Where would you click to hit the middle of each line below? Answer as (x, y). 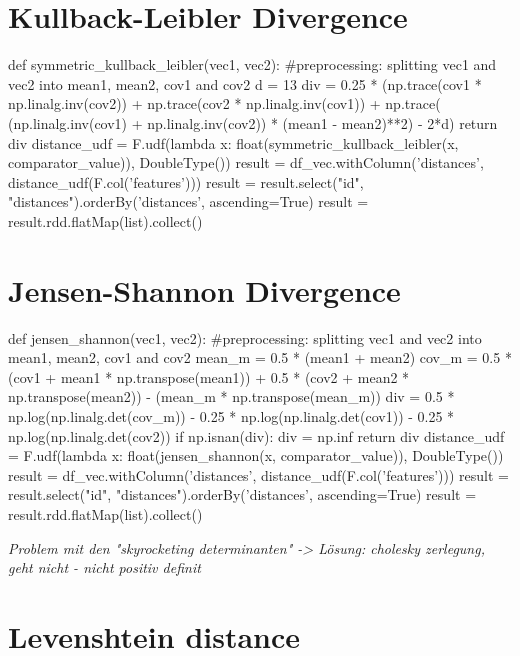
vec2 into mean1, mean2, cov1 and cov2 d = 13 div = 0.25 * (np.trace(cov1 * (245, 83)
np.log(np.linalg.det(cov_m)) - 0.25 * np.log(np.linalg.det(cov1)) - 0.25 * (231, 415)
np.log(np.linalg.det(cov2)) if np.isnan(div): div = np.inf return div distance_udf (256, 435)
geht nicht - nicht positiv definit (104, 567)
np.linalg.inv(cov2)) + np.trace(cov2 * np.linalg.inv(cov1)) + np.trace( (224, 103)
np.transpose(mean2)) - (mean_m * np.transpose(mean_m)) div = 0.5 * (231, 396)
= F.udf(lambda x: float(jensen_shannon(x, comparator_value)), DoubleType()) (256, 455)
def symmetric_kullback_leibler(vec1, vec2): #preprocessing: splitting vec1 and (252, 64)
